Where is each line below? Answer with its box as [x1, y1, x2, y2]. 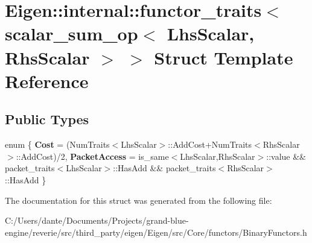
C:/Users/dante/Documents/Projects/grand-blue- [5, 214, 189, 227]
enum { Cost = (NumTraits [5, 138, 110, 151]
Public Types [5, 110, 89, 128]
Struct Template [154, 45, 293, 69]
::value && [266, 150, 306, 162]
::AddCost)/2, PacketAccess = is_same [16, 150, 169, 162]
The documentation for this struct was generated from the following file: [5, 194, 272, 206]
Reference [5, 68, 89, 93]
